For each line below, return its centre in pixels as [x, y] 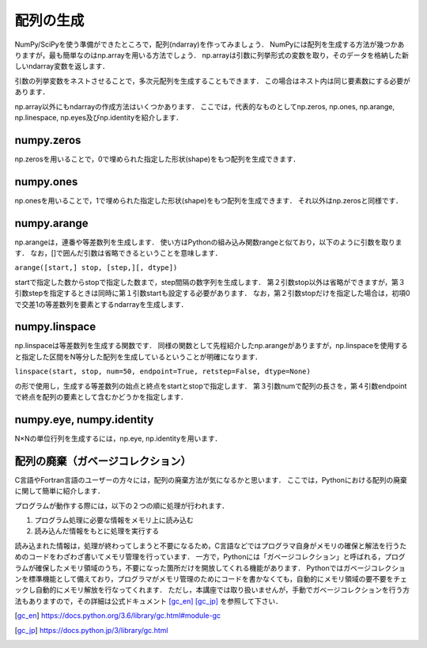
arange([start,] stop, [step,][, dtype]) [96, 268]
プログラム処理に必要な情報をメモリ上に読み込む [114, 520]
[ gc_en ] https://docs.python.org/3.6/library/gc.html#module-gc [118, 616]
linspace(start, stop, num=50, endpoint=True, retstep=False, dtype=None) [163, 371]
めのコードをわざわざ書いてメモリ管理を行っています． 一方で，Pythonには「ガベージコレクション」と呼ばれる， [200, 557]
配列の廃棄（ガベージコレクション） [103, 461]
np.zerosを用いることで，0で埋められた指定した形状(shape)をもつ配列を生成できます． [157, 159]
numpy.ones [46, 182]
